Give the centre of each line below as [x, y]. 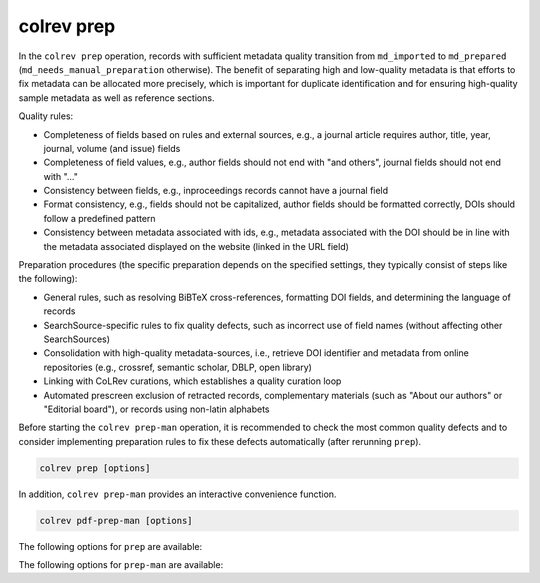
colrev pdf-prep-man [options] [116, 520]
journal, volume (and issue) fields [112, 148]
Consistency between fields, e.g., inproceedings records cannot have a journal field [216, 191]
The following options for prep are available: [110, 546]
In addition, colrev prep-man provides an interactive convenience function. [177, 494]
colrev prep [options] [95, 468]
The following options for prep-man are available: [121, 565]
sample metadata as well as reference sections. [116, 97]
